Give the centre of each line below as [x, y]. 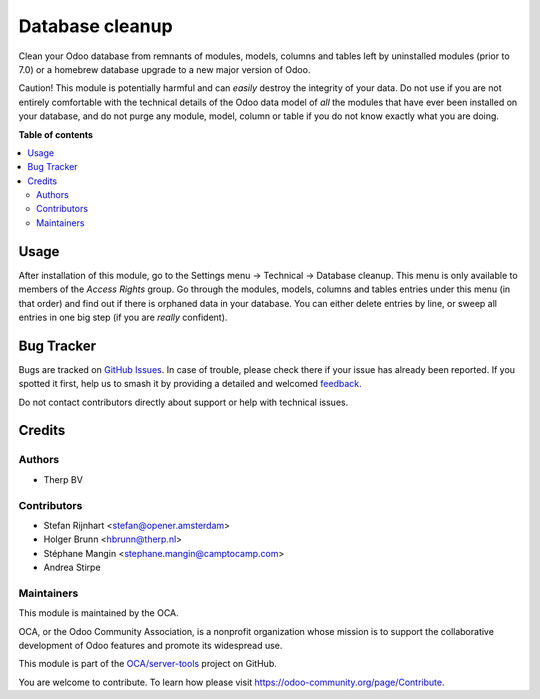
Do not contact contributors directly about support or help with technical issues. [183, 402]
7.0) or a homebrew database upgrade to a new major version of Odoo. [164, 69]
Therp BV [63, 479]
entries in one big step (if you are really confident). [123, 317]
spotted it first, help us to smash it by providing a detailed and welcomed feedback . [190, 384]
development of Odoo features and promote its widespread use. [150, 645]
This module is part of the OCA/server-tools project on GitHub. [147, 664]
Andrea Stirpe [72, 567]
